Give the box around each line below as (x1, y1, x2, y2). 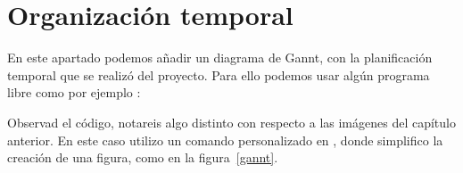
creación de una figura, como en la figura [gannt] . (7, 148, 278, 167)
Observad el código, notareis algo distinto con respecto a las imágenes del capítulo (7, 112, 456, 131)
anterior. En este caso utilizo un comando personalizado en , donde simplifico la (7, 130, 443, 149)
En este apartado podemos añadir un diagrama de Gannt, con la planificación (7, 48, 433, 67)
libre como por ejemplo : (7, 83, 141, 102)
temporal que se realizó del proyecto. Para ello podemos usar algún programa (7, 65, 430, 84)
